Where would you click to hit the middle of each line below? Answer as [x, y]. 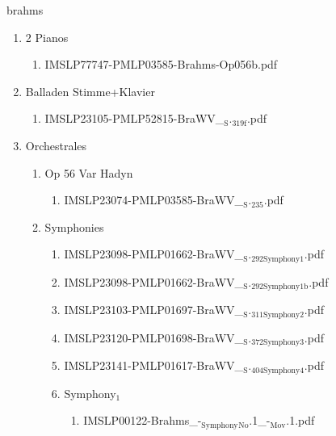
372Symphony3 [278, 343]
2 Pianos [47, 37]
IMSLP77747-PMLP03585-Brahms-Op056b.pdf [161, 64]
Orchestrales [56, 145]
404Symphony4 [278, 370]
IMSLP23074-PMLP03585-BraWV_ [154, 200]
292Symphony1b [280, 287]
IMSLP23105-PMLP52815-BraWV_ [134, 118]
